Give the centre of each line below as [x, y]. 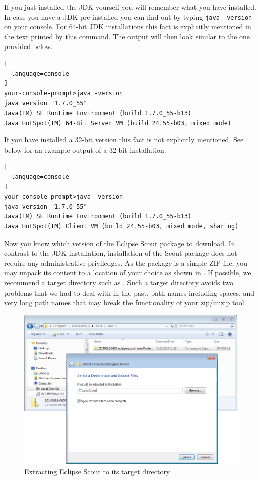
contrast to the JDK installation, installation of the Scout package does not [121, 253]
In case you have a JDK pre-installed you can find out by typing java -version [128, 16]
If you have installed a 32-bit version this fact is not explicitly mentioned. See [124, 140]
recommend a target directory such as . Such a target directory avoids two [119, 282]
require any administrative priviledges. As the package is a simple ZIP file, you [126, 262]
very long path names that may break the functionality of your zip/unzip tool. [125, 302]
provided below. [28, 46]
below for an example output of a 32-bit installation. [85, 149]
